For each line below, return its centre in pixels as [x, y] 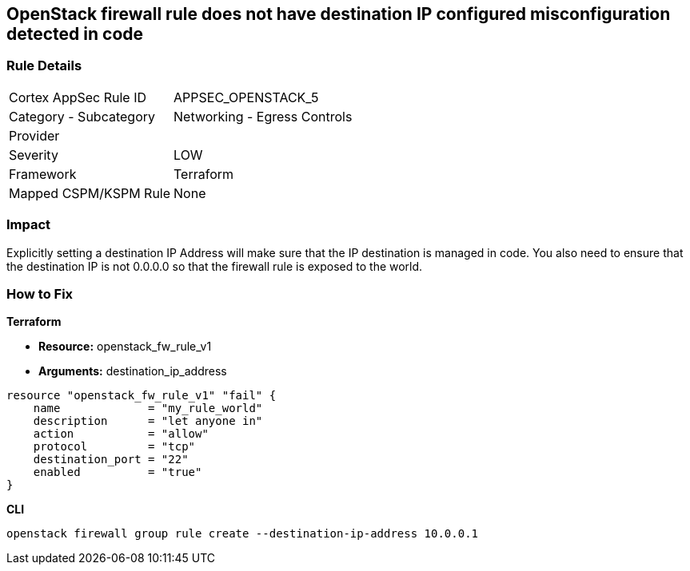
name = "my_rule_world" [148, 408]
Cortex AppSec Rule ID [78, 97]
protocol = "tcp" [114, 447]
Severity [34, 155]
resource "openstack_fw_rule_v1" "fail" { [142, 396]
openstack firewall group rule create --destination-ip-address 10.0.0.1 [243, 534]
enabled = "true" [118, 472]
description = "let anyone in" [148, 421]
